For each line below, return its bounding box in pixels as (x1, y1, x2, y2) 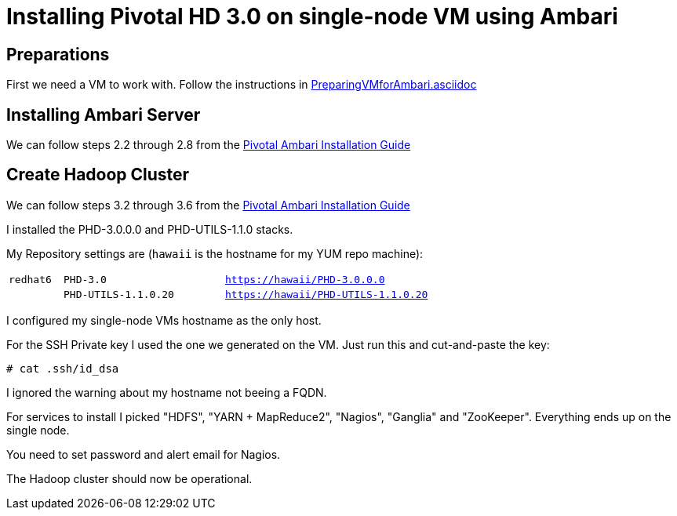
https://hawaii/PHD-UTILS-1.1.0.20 (225, 288, 428, 300)
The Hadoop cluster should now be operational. (6, 471, 253, 485)
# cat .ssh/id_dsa (6, 362, 119, 375)
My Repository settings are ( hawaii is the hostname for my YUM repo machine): (6, 246, 424, 260)
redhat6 (9, 273, 52, 285)
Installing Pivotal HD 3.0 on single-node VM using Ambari (6, 3, 618, 30)
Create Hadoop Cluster (6, 165, 190, 185)
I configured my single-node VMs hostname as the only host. (6, 313, 322, 327)
